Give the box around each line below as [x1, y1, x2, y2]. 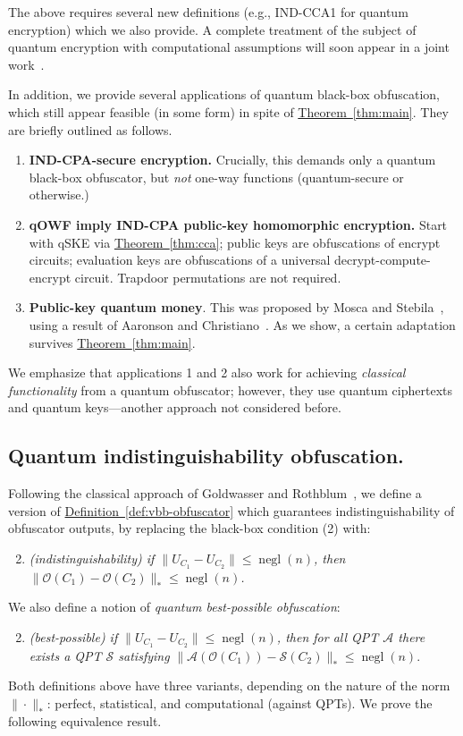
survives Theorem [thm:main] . [29, 333, 196, 351]
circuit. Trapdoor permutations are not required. [74, 267, 341, 286]
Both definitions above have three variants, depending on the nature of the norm [8, 676, 450, 695]
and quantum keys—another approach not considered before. [8, 398, 341, 417]
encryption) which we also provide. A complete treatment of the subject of [8, 20, 417, 38]
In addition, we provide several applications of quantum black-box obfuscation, [8, 85, 440, 104]
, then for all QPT [276, 627, 379, 646]
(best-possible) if [29, 627, 118, 646]
